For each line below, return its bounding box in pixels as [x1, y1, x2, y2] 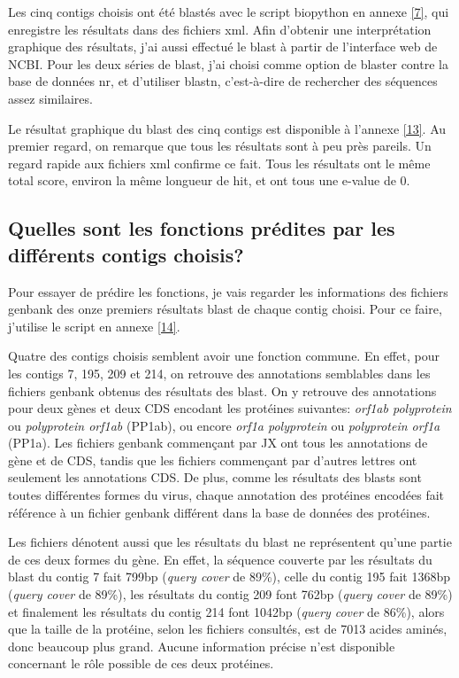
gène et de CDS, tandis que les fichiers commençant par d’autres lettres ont [8, 450, 417, 469]
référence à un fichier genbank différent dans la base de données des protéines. [8, 503, 431, 521]
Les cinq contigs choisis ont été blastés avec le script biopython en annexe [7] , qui [8, 3, 449, 20]
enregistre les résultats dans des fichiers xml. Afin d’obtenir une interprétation [8, 19, 432, 38]
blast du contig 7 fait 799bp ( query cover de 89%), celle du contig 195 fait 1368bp [8, 567, 450, 586]
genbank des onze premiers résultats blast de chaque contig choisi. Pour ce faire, [8, 300, 442, 318]
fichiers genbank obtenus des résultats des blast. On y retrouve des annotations [8, 381, 437, 400]
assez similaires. [8, 89, 93, 107]
